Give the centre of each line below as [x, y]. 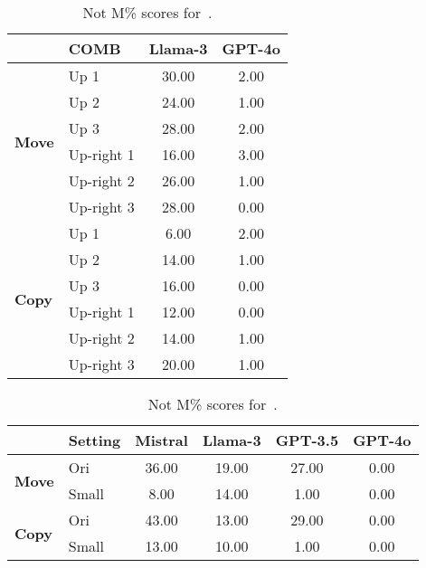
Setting [95, 440]
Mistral [161, 440]
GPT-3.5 [307, 440]
